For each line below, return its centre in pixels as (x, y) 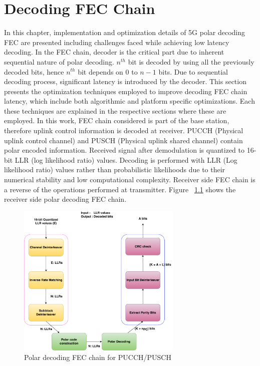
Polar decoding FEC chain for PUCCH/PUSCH (98, 357)
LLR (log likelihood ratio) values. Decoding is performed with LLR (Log (126, 159)
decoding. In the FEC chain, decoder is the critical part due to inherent (114, 52)
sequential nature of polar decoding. (59, 61)
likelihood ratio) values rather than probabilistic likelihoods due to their (115, 169)
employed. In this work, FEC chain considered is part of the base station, (117, 120)
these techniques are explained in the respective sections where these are (115, 110)
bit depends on (100, 71)
